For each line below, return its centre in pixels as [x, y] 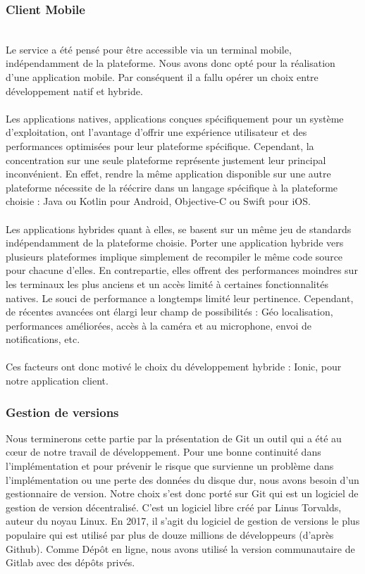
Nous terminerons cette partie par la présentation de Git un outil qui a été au [174, 438]
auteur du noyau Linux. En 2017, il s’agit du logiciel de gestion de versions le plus [183, 521]
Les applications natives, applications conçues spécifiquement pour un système [175, 118]
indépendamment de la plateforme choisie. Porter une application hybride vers [175, 243]
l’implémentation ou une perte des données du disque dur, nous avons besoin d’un [182, 479]
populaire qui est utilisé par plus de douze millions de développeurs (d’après [170, 535]
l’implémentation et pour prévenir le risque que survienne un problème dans [170, 466]
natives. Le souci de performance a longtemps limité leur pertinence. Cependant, [180, 298]
